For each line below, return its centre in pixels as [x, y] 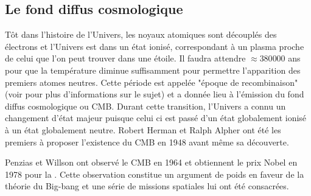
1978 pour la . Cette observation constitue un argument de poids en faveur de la [155, 174]
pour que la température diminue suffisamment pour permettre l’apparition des [153, 70]
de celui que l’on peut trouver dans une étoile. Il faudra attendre [125, 58]
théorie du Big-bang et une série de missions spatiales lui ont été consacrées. [147, 186]
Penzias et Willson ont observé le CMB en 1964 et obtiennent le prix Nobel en [151, 162]
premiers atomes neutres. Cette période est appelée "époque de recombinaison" [152, 82]
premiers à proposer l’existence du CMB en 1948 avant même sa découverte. [147, 142]
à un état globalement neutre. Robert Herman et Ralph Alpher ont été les [143, 129]
